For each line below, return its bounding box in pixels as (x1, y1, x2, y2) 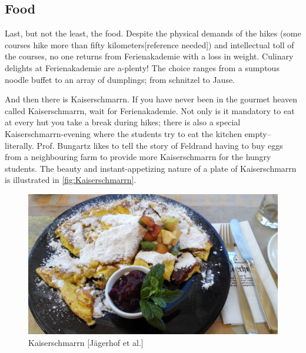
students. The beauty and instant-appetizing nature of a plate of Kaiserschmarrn (5, 162, 297, 174)
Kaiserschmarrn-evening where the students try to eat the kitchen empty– (5, 127, 271, 139)
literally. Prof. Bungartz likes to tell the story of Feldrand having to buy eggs (5, 139, 283, 151)
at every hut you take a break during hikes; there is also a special (5, 116, 241, 128)
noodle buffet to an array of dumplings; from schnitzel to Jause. (5, 73, 235, 85)
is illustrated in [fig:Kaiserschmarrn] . (5, 174, 137, 186)
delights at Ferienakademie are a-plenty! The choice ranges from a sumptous (5, 61, 280, 74)
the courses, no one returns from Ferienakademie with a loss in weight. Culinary (5, 50, 294, 62)
